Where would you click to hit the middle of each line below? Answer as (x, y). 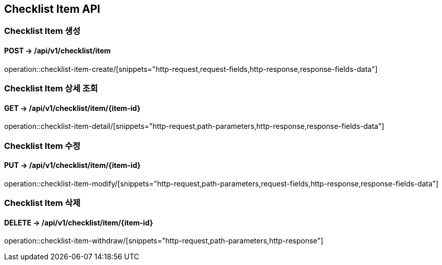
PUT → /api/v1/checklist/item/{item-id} (72, 165)
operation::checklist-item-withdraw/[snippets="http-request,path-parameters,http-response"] (164, 241)
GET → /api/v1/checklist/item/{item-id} (72, 108)
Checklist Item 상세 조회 (51, 89)
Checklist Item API (52, 9)
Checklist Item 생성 (42, 31)
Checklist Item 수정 (42, 146)
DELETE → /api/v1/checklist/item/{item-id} (79, 222)
